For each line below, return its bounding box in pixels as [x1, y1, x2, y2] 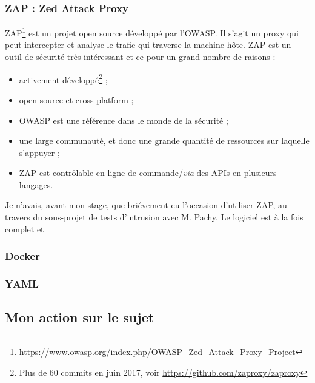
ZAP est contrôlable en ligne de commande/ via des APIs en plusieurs [19, 166, 277, 179]
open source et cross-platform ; [19, 93, 134, 106]
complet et [5, 222, 44, 235]
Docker [5, 248, 40, 263]
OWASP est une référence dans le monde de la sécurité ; [19, 114, 228, 126]
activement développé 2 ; [19, 71, 108, 86]
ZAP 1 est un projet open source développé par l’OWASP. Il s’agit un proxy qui [5, 25, 299, 39]
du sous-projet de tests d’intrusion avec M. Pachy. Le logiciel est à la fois [33, 211, 303, 223]
